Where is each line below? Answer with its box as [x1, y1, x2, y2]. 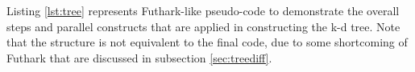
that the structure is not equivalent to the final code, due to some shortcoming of [6, 34, 408, 50]
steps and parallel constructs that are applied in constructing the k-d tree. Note [6, 18, 400, 34]
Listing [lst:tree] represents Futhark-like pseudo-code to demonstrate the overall [6, 2, 400, 18]
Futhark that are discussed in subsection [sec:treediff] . [6, 49, 272, 66]
